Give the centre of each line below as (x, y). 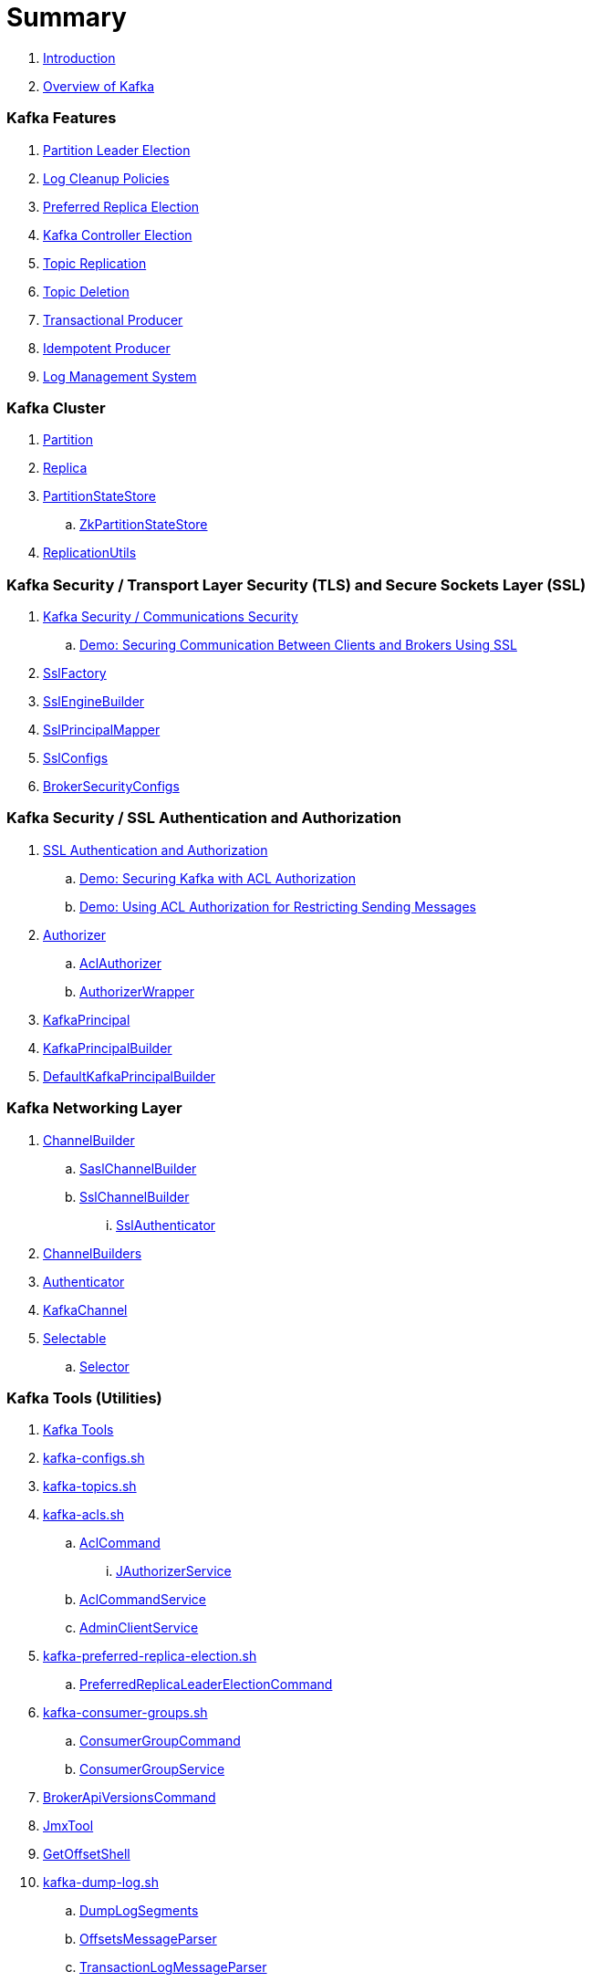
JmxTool (68, 1826)
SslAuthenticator (166, 1225)
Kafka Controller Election (118, 235)
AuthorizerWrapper (137, 991)
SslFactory (75, 673)
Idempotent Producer (107, 348)
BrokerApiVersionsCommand (130, 1798)
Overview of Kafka (99, 86)
